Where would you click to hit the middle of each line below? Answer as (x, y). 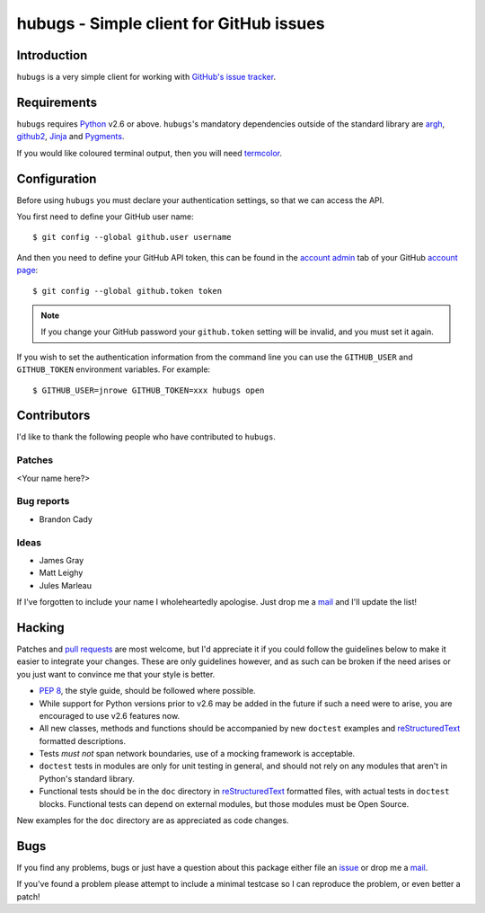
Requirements (57, 102)
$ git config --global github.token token (128, 291)
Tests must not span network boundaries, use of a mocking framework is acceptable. (197, 754)
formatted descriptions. (83, 740)
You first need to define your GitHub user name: (106, 217)
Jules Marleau (65, 585)
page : (27, 270)
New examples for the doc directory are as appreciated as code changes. (153, 820)
